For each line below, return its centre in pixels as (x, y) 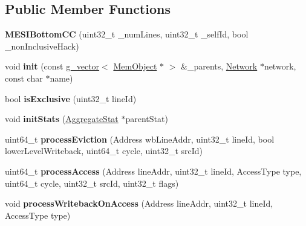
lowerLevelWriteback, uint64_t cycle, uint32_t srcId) (104, 151)
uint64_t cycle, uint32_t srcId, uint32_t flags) (92, 183)
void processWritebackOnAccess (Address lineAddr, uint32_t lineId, (139, 203)
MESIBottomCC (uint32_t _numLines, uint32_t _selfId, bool (127, 34)
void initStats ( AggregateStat (62, 119)
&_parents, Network (219, 66)
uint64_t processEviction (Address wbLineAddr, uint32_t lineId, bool (140, 139)
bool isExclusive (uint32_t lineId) (71, 98)
